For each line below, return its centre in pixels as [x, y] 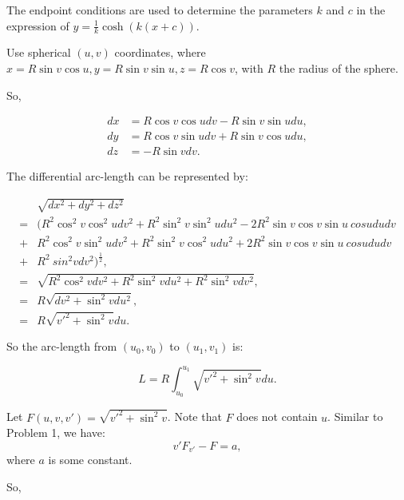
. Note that [194, 417]
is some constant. [90, 460]
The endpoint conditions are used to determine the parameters [160, 10]
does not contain [277, 417]
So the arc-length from [62, 346]
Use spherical [39, 52]
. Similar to [355, 417]
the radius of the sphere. [339, 68]
